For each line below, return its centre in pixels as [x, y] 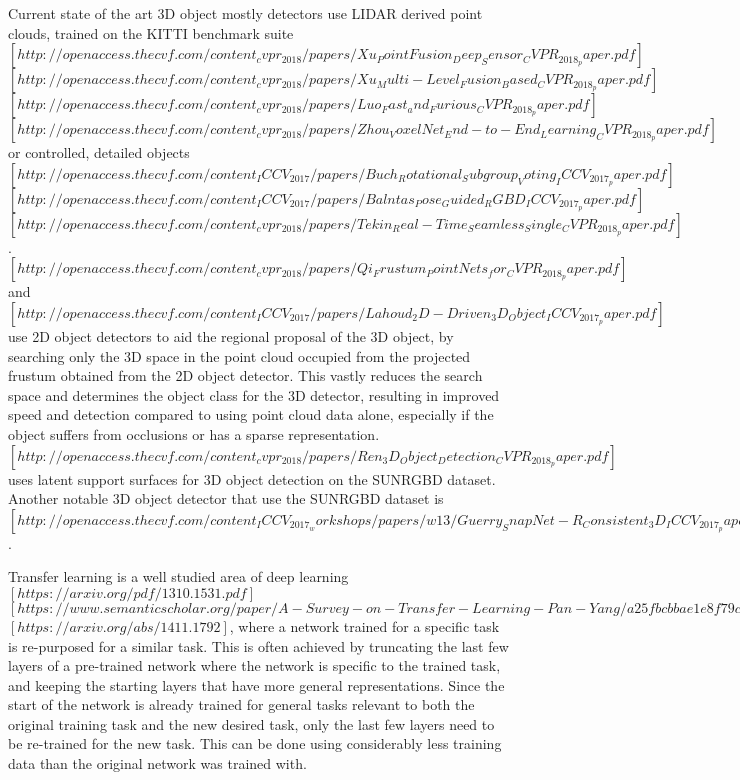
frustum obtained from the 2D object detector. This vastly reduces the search [245, 375]
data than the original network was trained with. [157, 763]
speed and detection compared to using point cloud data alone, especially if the [251, 414]
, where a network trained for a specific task [364, 625]
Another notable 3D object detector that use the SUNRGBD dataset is [226, 498]
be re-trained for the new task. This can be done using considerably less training [255, 743]
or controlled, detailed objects [99, 152]
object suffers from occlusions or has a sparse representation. [194, 433]
